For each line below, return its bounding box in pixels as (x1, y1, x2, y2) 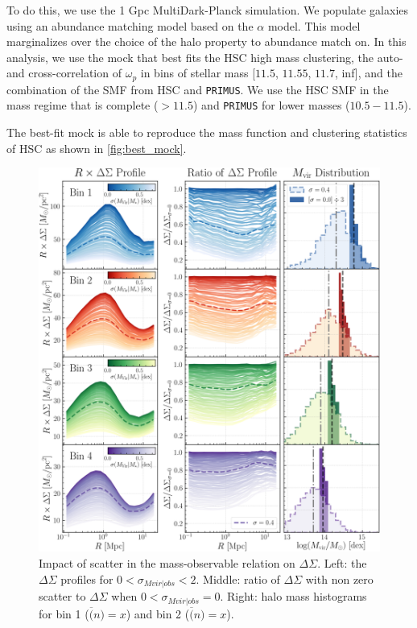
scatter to (39, 588, 86, 605)
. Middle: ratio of (196, 570, 280, 587)
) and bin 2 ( (126, 605, 190, 622)
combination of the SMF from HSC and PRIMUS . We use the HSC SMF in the (6, 81, 389, 97)
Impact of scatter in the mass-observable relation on (39, 555, 295, 572)
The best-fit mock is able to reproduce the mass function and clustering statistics (6, 124, 407, 141)
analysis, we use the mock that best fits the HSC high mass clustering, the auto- (6, 48, 403, 65)
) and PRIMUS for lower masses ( (193, 97, 350, 114)
